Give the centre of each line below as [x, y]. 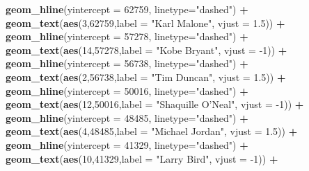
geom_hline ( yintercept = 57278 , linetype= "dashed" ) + [127, 36]
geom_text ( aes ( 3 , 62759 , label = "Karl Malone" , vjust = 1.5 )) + [145, 22]
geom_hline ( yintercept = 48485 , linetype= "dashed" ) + [127, 117]
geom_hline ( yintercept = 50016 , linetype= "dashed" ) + [127, 90]
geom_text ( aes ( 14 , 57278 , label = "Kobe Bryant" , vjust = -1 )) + [146, 49]
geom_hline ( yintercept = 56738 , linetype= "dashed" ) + [127, 63]
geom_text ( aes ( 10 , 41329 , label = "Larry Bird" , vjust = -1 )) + [142, 158]
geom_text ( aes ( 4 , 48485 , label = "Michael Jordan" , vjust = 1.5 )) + [152, 131]
